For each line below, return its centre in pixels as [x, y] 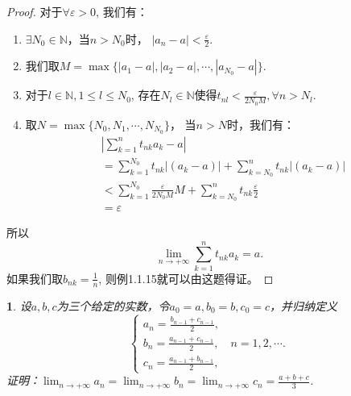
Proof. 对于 [35, 11]
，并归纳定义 [304, 305]
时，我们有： [260, 124]
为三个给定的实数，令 [113, 305]
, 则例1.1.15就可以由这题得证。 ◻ [186, 278]
